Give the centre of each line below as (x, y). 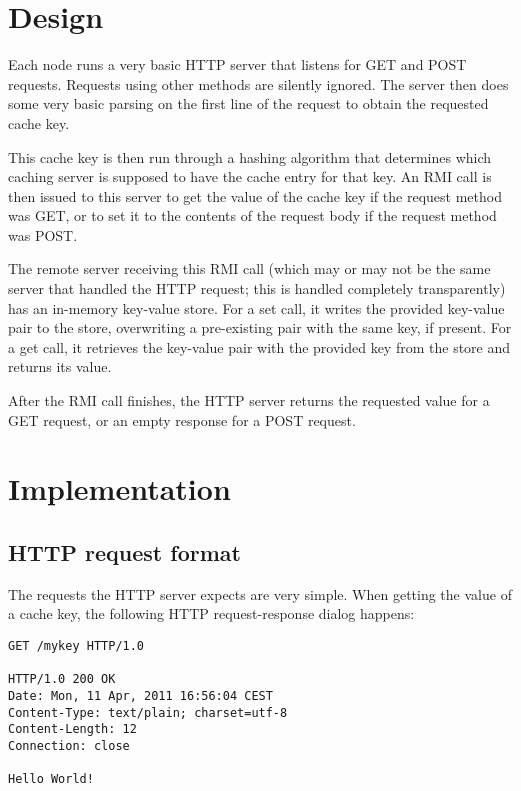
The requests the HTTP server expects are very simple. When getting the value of (260, 593)
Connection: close (69, 745)
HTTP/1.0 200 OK (62, 679)
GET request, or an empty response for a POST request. (182, 419)
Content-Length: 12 (72, 729)
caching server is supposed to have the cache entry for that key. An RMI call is (250, 176)
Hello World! (51, 779)
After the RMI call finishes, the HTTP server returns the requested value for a (249, 400)
